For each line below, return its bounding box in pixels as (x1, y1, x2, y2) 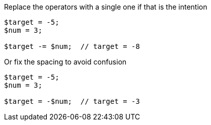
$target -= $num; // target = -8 (4, 42, 140, 50)
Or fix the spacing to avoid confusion (4, 57, 127, 66)
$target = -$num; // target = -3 (4, 97, 140, 105)
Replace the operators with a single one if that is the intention (4, 3, 207, 11)
